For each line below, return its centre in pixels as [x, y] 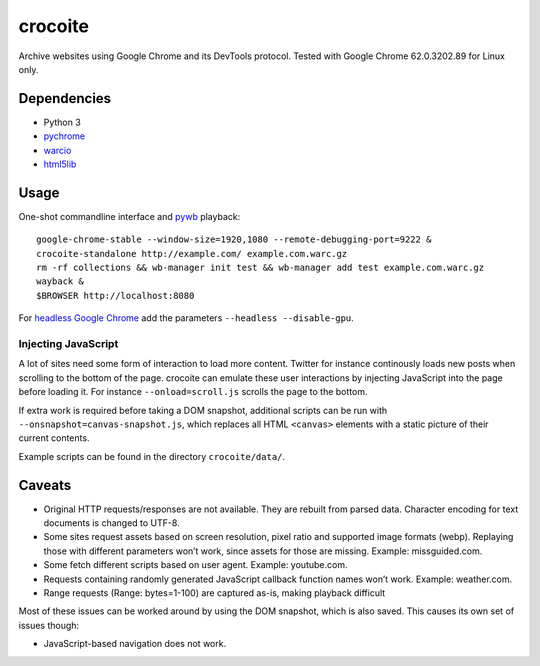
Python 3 [62, 122]
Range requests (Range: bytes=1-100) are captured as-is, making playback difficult [214, 593]
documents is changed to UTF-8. [111, 523]
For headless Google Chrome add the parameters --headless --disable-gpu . [186, 318]
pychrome [64, 136]
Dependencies [65, 98]
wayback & [60, 281]
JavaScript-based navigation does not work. [135, 644]
